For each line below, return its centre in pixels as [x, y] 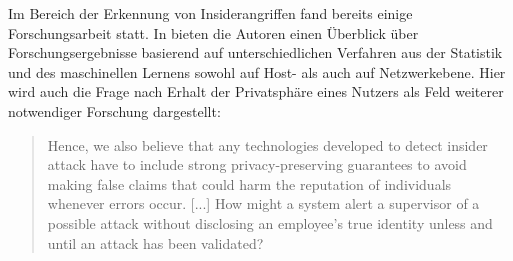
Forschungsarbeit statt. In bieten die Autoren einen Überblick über [213, 32]
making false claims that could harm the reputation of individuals [249, 183]
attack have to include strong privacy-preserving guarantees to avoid [257, 164]
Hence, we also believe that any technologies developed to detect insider [267, 144]
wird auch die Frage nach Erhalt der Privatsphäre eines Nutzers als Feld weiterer [256, 91]
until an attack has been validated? [155, 242]
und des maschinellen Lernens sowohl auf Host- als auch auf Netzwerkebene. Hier [257, 71]
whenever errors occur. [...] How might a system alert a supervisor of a [263, 203]
